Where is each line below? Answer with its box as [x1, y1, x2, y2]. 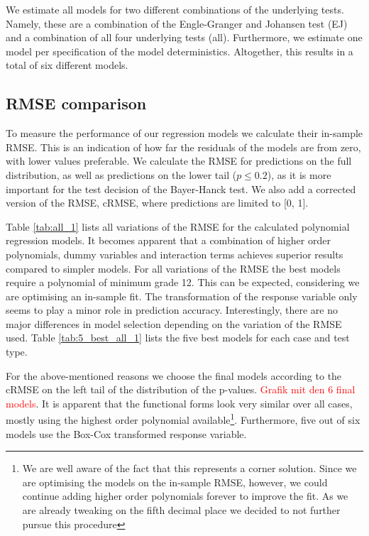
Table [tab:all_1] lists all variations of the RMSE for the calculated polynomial [6, 219, 350, 234]
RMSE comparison [6, 92, 147, 114]
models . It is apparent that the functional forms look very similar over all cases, [6, 395, 353, 410]
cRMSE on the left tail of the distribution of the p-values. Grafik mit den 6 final [6, 382, 356, 397]
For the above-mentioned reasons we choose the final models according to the [6, 368, 342, 383]
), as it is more [267, 167, 331, 182]
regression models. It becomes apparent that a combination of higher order [6, 233, 331, 248]
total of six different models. [6, 58, 128, 72]
